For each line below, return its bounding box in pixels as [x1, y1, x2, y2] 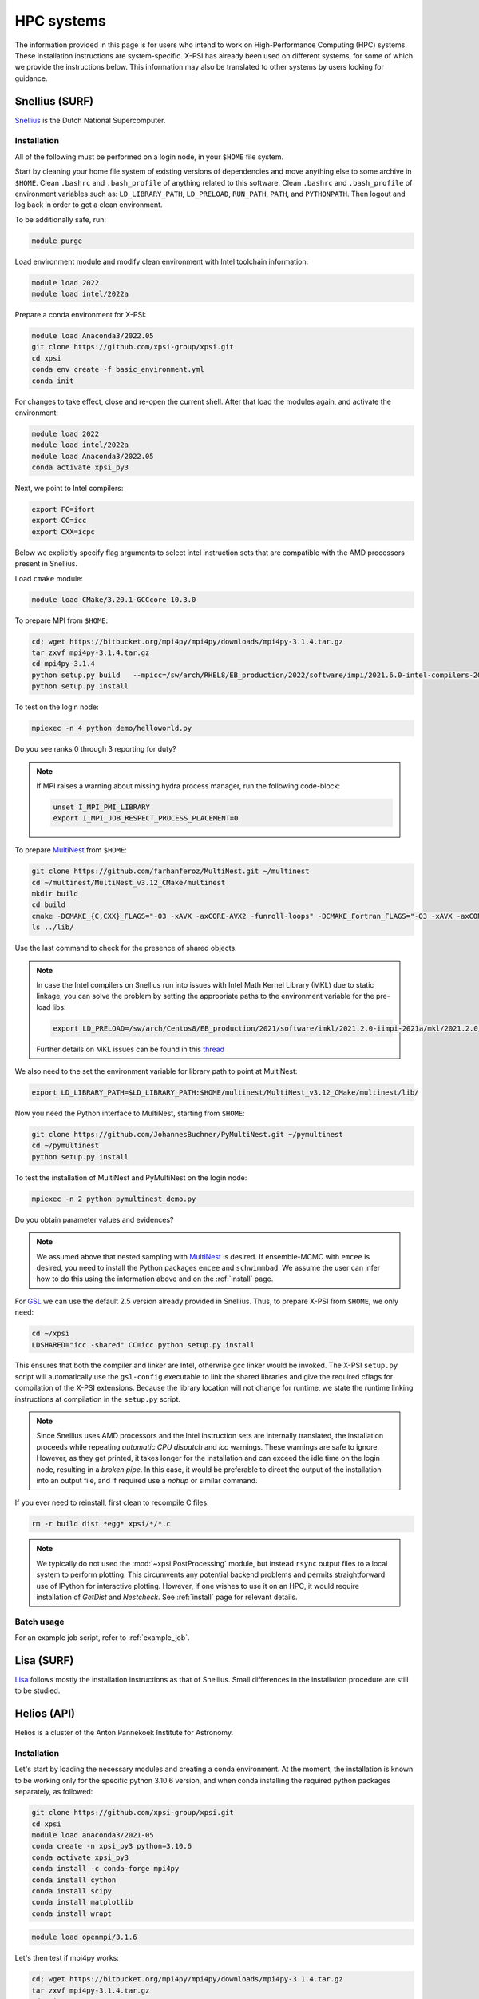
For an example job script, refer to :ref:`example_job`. [14, 1633, 191, 1642]
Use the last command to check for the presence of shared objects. [14, 944, 237, 953]
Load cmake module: [14, 573, 84, 583]
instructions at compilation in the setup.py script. [14, 1394, 181, 1403]
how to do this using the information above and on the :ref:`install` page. [36, 1274, 274, 1283]
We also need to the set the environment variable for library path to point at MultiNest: [14, 1067, 298, 1076]
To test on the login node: [14, 702, 99, 712]
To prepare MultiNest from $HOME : [14, 845, 127, 855]
